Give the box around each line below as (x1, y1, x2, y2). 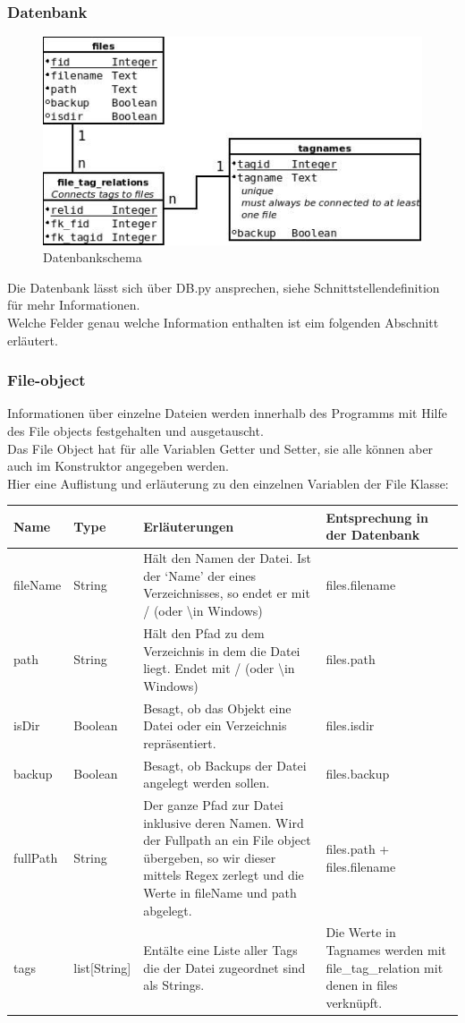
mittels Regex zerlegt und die (143, 865, 304, 884)
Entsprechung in (325, 507, 428, 526)
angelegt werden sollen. (143, 773, 270, 792)
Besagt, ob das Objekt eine (143, 698, 292, 717)
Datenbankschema (43, 248, 142, 267)
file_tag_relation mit (325, 958, 444, 976)
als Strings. (143, 976, 205, 994)
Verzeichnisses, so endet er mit (143, 584, 310, 602)
